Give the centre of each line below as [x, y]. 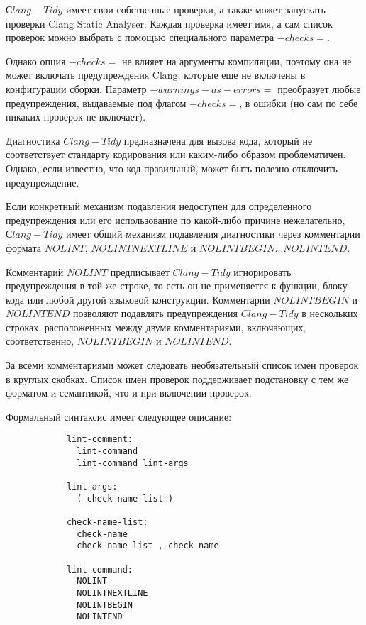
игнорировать [262, 271]
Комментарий [35, 271]
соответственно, [40, 341]
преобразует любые [319, 88]
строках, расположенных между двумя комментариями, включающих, [156, 327]
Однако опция [36, 61]
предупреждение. [43, 182]
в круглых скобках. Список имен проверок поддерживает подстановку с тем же [177, 378]
